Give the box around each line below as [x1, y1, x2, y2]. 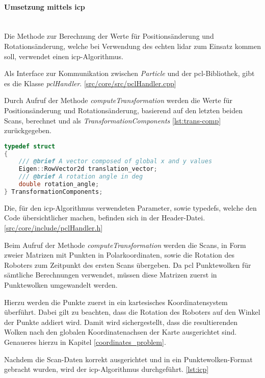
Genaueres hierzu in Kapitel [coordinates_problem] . [4, 336, 166, 347]
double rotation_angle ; [18, 181, 99, 188]
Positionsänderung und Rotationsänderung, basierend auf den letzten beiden [4, 105, 243, 115]
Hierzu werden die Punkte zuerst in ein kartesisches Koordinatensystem [4, 296, 228, 307]
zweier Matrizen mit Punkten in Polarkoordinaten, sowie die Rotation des [4, 249, 235, 260]
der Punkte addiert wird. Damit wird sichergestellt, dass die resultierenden [4, 316, 238, 327]
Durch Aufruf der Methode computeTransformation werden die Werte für [4, 95, 232, 106]
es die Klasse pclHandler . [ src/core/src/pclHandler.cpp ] [4, 78, 176, 88]
